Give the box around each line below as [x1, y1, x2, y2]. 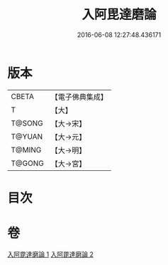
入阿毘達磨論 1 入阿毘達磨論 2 [7, 250, 94, 259]
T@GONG [11, 158, 44, 168]
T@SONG [11, 118, 44, 128]
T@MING [11, 145, 42, 155]
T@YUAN [11, 131, 43, 141]
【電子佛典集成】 [50, 92, 108, 102]
